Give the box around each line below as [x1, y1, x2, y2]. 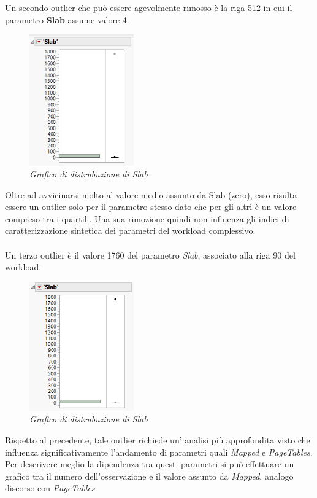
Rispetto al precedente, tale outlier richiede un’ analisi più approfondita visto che [5, 434, 310, 446]
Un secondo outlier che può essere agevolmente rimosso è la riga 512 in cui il [5, 1, 292, 14]
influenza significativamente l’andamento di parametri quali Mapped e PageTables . [5, 445, 313, 458]
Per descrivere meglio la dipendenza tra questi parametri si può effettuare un [5, 457, 294, 470]
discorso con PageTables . [5, 481, 97, 494]
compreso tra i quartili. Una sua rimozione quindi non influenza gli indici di [5, 212, 289, 225]
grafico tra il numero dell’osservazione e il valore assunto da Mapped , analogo [5, 469, 294, 482]
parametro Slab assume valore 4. [5, 13, 129, 26]
